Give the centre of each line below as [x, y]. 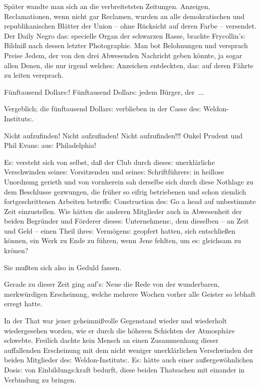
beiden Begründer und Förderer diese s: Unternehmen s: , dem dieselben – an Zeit [126, 221]
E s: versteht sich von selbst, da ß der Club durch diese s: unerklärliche [109, 162]
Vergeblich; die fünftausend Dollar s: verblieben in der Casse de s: [103, 109]
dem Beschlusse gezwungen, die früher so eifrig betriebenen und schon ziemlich [125, 191]
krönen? [16, 250]
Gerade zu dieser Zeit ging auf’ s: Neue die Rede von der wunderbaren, [112, 284]
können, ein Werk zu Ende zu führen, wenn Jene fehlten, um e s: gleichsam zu [123, 240]
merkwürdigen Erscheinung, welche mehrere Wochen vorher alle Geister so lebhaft [130, 294]
